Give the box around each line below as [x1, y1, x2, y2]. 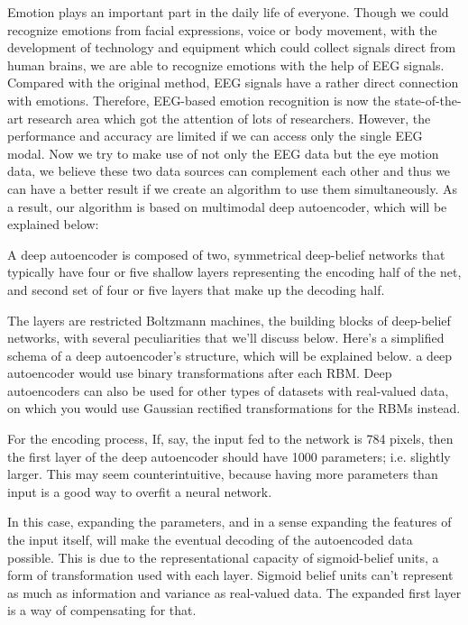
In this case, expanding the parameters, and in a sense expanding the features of [7, 512, 452, 531]
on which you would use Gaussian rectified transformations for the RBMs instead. [7, 399, 461, 418]
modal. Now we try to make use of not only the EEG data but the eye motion [7, 143, 439, 162]
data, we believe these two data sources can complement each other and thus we [7, 161, 451, 180]
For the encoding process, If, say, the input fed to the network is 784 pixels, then [7, 429, 454, 448]
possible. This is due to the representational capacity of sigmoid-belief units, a [7, 547, 439, 566]
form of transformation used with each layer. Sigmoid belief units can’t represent [7, 565, 454, 584]
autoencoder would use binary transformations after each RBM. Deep [7, 363, 392, 382]
